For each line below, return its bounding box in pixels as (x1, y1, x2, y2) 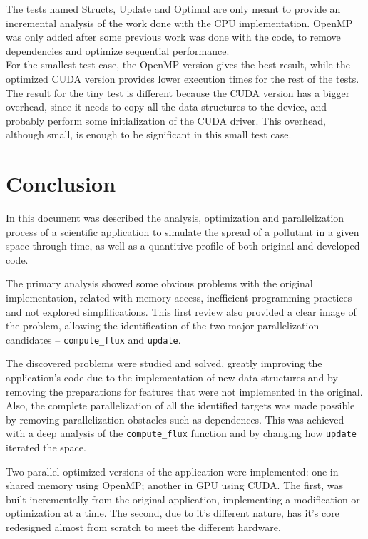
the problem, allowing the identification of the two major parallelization (6, 318, 320, 333)
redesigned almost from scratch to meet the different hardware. (6, 520, 281, 535)
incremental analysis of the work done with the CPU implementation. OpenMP (6, 15, 353, 30)
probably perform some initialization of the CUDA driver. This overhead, (6, 113, 327, 128)
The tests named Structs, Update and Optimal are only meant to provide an (6, 1, 341, 16)
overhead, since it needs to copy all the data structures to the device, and (6, 99, 327, 114)
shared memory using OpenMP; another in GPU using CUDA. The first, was (6, 478, 343, 493)
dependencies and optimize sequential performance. (6, 43, 230, 58)
